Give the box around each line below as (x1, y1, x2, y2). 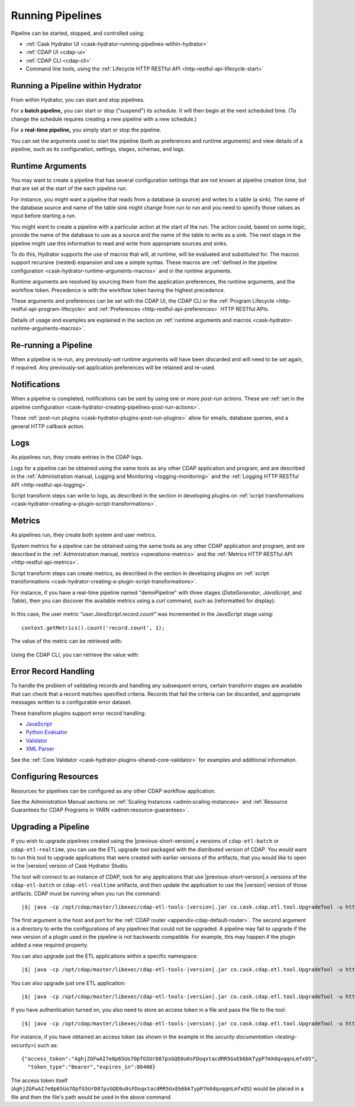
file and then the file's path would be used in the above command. (11, 1093, 172, 1100)
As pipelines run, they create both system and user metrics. (11, 531, 157, 538)
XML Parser (25, 745, 54, 752)
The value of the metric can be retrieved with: (11, 637, 122, 645)
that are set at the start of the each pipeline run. (11, 185, 128, 192)
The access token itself (11, 1077, 68, 1084)
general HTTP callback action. (11, 422, 85, 429)
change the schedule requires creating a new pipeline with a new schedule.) (11, 115, 197, 123)
